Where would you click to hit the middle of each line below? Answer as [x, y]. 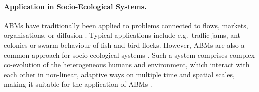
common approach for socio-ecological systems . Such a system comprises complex [129, 54]
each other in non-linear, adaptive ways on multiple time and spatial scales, [119, 74]
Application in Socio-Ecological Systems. [75, 6]
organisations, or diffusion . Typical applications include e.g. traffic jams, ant [122, 35]
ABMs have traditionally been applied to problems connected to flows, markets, [126, 25]
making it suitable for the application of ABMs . [78, 84]
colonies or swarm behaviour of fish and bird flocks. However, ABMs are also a [124, 45]
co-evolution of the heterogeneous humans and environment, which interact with [127, 64]
